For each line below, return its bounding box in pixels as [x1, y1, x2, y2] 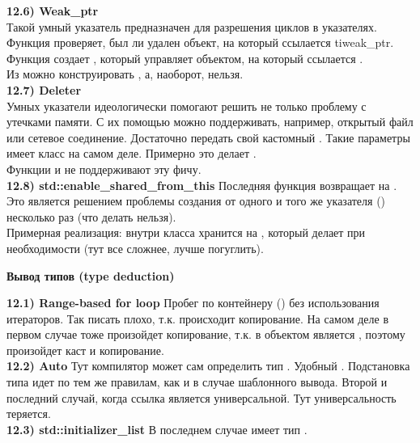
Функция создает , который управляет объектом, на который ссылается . [6, 49, 363, 66]
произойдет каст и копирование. [6, 341, 164, 358]
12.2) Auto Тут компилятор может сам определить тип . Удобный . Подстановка [6, 357, 410, 374]
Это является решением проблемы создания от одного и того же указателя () [6, 192, 386, 209]
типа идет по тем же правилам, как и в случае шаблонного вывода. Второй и [6, 373, 388, 390]
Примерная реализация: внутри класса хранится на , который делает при [6, 224, 366, 241]
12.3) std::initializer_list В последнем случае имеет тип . [6, 420, 308, 437]
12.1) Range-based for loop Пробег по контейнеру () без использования [6, 294, 380, 311]
